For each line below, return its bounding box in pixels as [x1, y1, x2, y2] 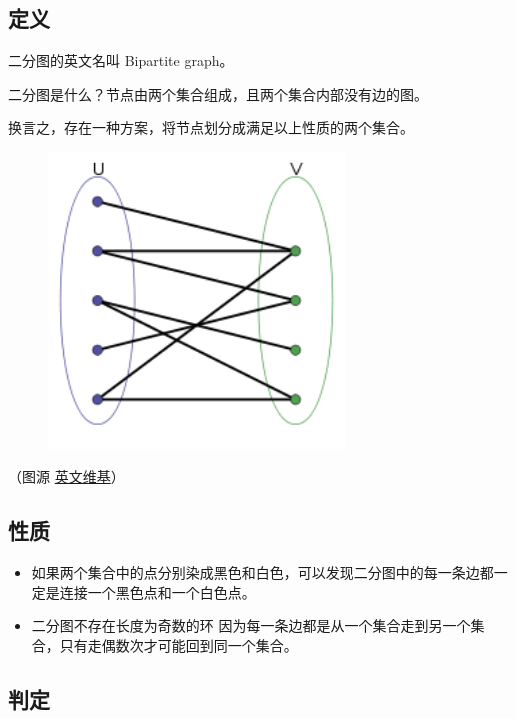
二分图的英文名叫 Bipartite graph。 [8, 50, 234, 71]
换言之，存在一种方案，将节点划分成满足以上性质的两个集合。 [8, 117, 414, 138]
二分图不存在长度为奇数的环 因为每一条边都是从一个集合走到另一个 [31, 615, 471, 636]
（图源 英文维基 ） [8, 466, 125, 487]
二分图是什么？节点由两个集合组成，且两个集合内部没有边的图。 [8, 83, 428, 104]
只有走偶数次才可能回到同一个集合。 [59, 634, 298, 655]
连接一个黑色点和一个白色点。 [59, 581, 256, 602]
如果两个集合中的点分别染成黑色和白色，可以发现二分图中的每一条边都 [31, 562, 494, 583]
